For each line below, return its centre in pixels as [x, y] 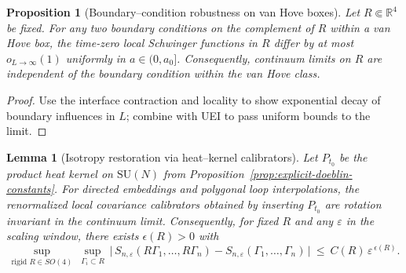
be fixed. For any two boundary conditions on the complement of [160, 27]
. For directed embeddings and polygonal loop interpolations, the [207, 189]
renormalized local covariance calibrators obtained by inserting [155, 204]
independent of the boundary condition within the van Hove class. [163, 73]
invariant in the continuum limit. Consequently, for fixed [143, 220]
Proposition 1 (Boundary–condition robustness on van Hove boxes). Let [183, 12]
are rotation [353, 204]
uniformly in [95, 58]
